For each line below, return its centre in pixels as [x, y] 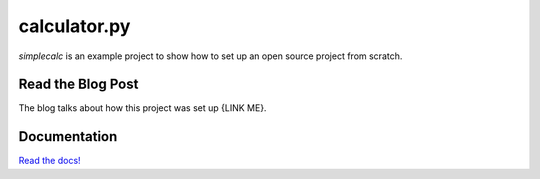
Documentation [68, 136]
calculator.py [74, 26]
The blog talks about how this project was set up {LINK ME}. [142, 108]
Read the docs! [49, 161]
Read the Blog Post [78, 84]
